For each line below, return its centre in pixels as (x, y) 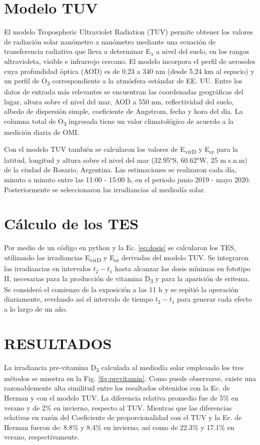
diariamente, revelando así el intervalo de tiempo (79, 299)
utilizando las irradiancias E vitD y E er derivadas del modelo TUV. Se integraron (126, 258)
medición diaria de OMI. (42, 132)
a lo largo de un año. (36, 308)
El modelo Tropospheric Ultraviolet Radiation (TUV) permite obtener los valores (128, 32)
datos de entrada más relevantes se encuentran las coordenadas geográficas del (124, 92)
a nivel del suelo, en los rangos (203, 51)
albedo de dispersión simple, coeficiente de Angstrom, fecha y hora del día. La (123, 111)
